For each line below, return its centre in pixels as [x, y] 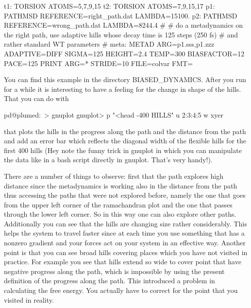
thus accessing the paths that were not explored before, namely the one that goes [125, 195]
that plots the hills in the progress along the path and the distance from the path [125, 131]
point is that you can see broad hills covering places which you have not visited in [126, 252]
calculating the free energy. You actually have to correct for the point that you [121, 290]
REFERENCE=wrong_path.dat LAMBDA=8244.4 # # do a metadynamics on [124, 25]
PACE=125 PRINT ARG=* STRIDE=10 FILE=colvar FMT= [99, 63]
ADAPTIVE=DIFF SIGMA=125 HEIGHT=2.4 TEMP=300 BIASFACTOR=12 [124, 53]
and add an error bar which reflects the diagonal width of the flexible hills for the [125, 141]
